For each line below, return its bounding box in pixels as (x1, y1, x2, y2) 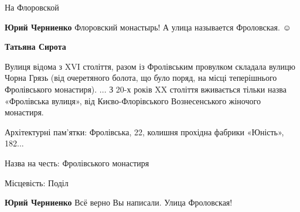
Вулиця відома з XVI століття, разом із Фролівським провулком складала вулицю (5, 60, 295, 72)
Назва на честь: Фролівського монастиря (5, 156, 149, 169)
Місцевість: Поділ (5, 176, 69, 189)
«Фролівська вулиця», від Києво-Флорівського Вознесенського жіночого (5, 94, 261, 107)
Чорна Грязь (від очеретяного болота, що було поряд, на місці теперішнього (5, 71, 277, 84)
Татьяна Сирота (5, 40, 66, 53)
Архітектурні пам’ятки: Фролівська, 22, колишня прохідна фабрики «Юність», (5, 125, 284, 138)
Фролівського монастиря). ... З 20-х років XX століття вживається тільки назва (5, 83, 287, 95)
